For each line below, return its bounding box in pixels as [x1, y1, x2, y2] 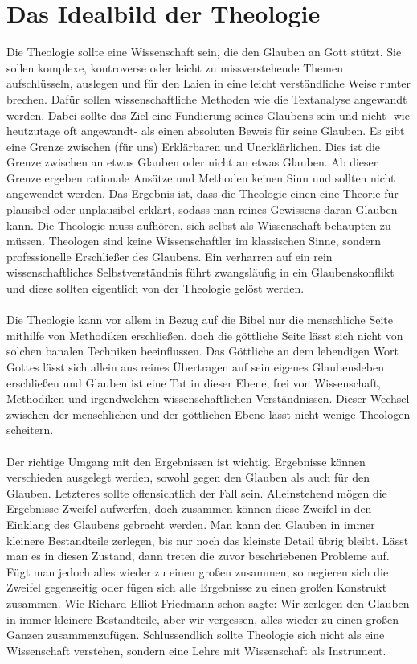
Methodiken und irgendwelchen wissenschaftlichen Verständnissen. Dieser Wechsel [6, 390, 410, 407]
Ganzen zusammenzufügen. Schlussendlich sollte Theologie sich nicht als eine [6, 626, 385, 643]
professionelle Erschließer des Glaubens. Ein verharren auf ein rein [6, 248, 333, 264]
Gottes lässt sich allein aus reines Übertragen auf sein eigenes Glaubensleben [6, 359, 384, 375]
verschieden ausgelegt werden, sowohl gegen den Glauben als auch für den [6, 469, 370, 486]
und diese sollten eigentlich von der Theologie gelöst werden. [6, 280, 305, 297]
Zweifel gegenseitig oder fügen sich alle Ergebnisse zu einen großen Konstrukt [6, 579, 387, 596]
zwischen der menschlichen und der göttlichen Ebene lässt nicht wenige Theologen [6, 405, 411, 422]
